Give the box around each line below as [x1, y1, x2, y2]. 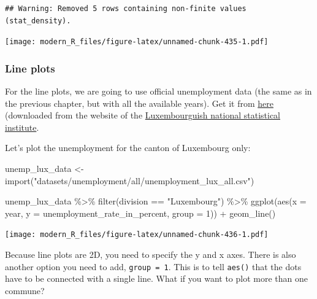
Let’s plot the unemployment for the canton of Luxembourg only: [5, 141, 251, 154]
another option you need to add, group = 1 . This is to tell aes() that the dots [5, 260, 302, 273]
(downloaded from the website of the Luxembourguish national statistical [5, 109, 281, 122]
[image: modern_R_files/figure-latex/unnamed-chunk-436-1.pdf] [5, 230, 269, 239]
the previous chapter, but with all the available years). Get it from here [5, 96, 273, 109]
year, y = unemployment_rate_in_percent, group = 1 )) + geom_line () [5, 206, 276, 219]
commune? [5, 284, 45, 297]
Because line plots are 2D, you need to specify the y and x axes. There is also [5, 248, 296, 261]
